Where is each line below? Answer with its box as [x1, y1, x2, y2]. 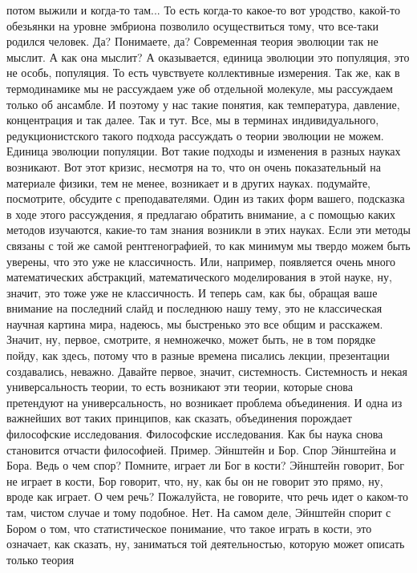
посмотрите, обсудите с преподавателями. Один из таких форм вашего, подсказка [6, 190, 405, 207]
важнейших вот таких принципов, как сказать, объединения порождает [6, 410, 352, 426]
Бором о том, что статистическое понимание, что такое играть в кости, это [6, 519, 372, 536]
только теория [6, 551, 75, 567]
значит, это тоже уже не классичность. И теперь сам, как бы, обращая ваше [6, 284, 378, 301]
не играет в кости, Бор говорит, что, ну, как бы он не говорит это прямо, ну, [6, 472, 383, 489]
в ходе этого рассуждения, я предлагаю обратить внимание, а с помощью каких [6, 205, 395, 222]
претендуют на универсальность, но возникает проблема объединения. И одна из [6, 393, 403, 410]
